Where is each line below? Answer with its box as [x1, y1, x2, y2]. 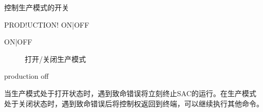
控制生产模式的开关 [4, 2, 69, 12]
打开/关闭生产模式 [25, 53, 86, 64]
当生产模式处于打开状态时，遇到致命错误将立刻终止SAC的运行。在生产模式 [4, 87, 256, 98]
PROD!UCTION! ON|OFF [4, 19, 90, 30]
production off [4, 71, 49, 81]
